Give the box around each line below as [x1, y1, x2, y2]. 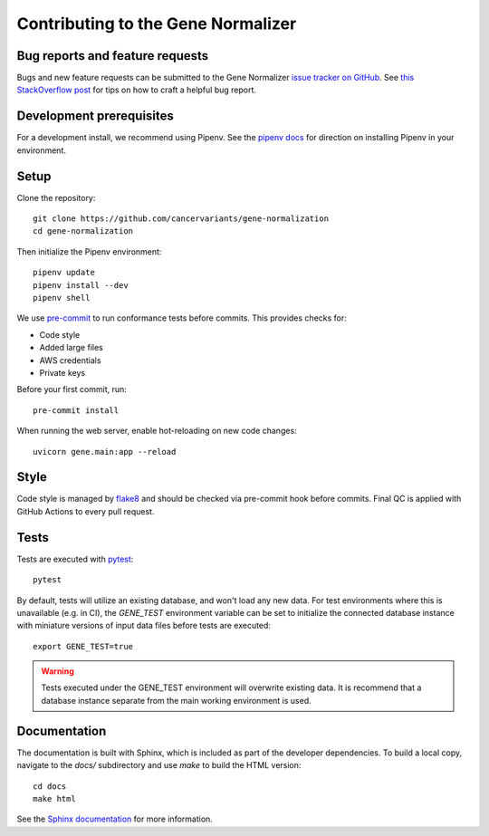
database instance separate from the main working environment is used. [41, 695, 312, 706]
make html [33, 793, 76, 803]
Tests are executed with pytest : [16, 553, 134, 564]
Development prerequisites [16, 109, 174, 124]
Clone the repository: [16, 192, 96, 203]
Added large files [39, 342, 103, 353]
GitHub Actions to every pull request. [16, 505, 155, 516]
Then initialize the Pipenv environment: [16, 245, 162, 257]
